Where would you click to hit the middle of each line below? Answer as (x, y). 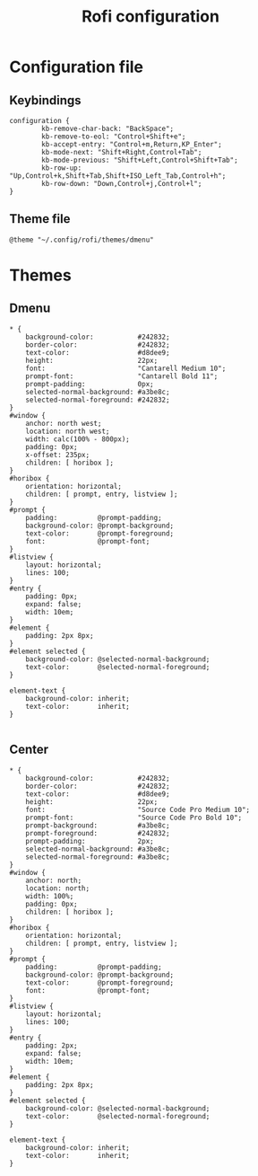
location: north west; (68, 431)
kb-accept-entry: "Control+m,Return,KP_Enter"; (132, 145)
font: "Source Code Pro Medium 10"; (138, 809)
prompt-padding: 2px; (90, 841)
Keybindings (46, 100)
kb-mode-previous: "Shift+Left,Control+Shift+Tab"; (140, 160)
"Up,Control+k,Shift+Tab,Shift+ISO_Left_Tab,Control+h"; (118, 176)
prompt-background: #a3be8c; (98, 825)
